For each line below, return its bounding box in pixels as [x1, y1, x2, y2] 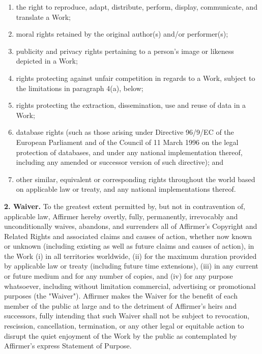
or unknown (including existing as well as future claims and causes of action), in [4, 241, 254, 251]
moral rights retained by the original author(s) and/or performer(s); [16, 28, 228, 39]
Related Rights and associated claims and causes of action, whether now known [4, 230, 252, 241]
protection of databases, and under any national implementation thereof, [16, 146, 243, 157]
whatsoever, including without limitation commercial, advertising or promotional [4, 280, 256, 291]
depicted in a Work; [16, 55, 78, 66]
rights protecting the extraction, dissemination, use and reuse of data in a [16, 100, 246, 110]
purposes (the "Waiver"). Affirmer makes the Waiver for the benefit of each [4, 290, 238, 301]
